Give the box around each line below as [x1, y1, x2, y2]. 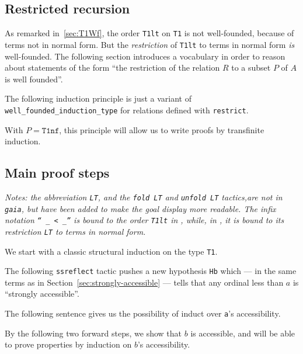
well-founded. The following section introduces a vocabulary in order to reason [5, 50, 285, 62]
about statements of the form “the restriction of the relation [5, 61, 220, 74]
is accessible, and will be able [190, 327, 295, 339]
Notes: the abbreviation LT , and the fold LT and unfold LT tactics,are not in [5, 190, 283, 203]
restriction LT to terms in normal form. [5, 225, 146, 237]
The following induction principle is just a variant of [5, 92, 191, 105]
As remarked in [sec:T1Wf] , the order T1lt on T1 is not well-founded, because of [5, 27, 294, 39]
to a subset [231, 61, 271, 74]
